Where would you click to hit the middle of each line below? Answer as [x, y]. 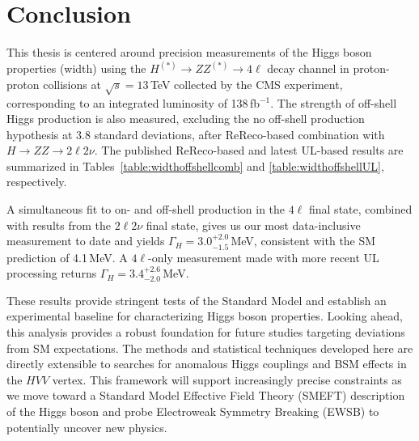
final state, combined [360, 209]
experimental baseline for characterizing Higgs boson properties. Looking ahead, [205, 316]
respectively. [37, 182]
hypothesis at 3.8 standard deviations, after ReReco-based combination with [196, 134]
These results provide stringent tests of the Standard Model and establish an [197, 300]
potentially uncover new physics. [87, 427]
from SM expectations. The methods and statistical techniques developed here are [210, 348]
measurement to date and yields [86, 241]
